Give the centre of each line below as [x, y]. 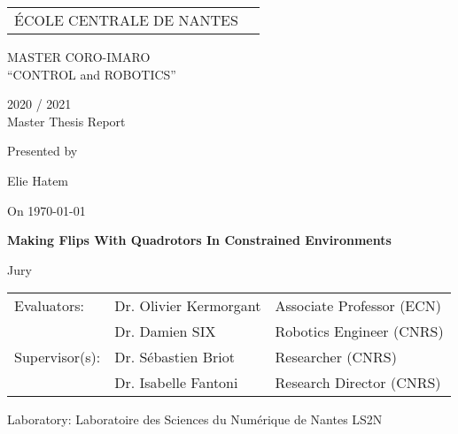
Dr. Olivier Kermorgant [188, 306]
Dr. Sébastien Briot [175, 357]
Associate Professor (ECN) [358, 306]
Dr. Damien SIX [165, 331]
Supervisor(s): [58, 357]
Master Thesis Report [66, 121]
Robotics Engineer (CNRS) [359, 331]
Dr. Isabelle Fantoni [176, 383]
